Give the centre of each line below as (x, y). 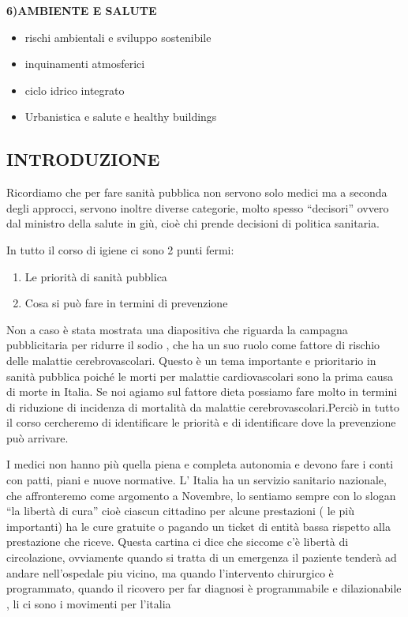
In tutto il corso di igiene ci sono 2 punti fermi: (120, 249)
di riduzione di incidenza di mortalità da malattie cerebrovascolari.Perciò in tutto (203, 406)
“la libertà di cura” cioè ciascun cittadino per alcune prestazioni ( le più (180, 511)
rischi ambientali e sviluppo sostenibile (118, 37)
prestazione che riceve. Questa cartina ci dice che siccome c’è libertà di (178, 542)
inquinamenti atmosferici (85, 64)
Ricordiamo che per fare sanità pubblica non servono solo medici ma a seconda (197, 192)
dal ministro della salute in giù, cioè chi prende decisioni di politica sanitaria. (193, 223)
